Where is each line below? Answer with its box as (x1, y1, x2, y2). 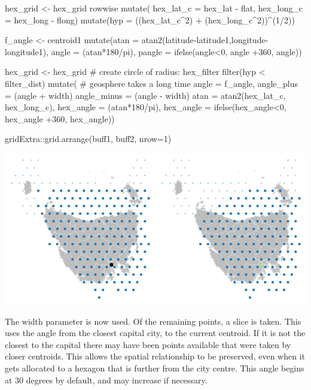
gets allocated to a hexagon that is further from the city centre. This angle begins (5, 361, 304, 374)
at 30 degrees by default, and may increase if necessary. (5, 373, 208, 386)
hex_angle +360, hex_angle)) (5, 112, 115, 125)
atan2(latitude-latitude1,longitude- (141, 34, 269, 46)
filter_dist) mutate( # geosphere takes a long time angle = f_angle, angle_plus (5, 77, 298, 89)
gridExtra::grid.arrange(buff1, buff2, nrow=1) (5, 132, 172, 145)
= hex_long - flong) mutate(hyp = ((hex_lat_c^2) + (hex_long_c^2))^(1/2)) (5, 13, 295, 26)
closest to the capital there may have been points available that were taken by (5, 338, 291, 350)
